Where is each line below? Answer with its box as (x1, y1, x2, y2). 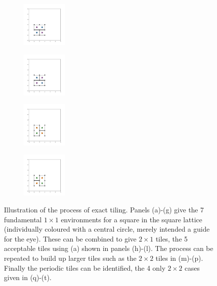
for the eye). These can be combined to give (4, 233, 137, 244)
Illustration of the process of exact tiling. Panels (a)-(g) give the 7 (4, 204, 204, 214)
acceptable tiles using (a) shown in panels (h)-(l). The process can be (4, 243, 214, 253)
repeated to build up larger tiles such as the (4, 252, 136, 263)
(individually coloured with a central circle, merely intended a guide (4, 224, 210, 234)
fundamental (4, 214, 42, 224)
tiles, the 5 (155, 233, 188, 244)
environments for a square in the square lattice (61, 214, 202, 224)
